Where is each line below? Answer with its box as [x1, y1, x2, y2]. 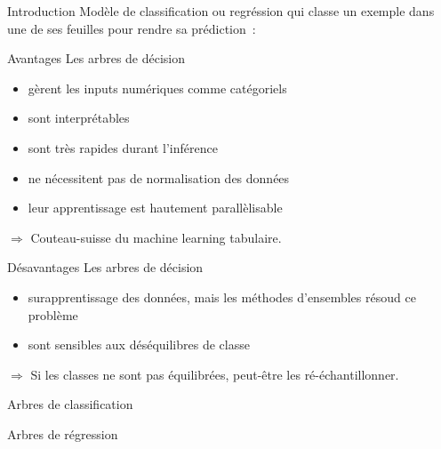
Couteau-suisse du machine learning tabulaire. [30, 228, 282, 246]
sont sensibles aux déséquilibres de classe [28, 335, 250, 354]
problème [28, 305, 78, 324]
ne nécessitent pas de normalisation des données [28, 168, 290, 187]
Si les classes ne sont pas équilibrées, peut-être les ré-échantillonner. [30, 365, 399, 383]
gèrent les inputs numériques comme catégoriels [28, 78, 287, 97]
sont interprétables [28, 108, 130, 127]
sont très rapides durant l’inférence [28, 138, 218, 156]
